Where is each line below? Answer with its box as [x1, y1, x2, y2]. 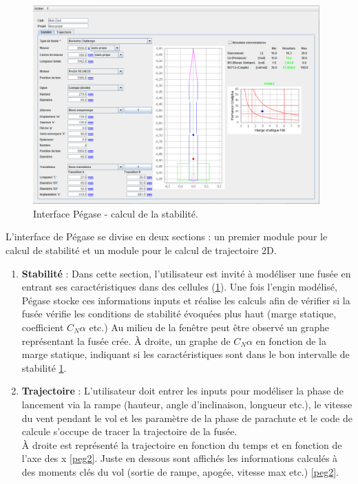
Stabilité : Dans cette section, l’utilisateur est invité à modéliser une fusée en [21, 266, 351, 280]
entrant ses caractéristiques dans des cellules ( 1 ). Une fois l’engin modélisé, [21, 280, 337, 294]
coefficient [21, 320, 64, 334]
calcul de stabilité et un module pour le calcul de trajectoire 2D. [6, 243, 277, 257]
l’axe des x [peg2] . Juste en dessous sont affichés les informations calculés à [21, 451, 338, 465]
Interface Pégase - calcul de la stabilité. [33, 206, 198, 220]
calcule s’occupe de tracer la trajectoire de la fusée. [21, 424, 238, 439]
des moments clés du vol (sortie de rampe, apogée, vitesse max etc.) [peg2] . [21, 464, 339, 478]
